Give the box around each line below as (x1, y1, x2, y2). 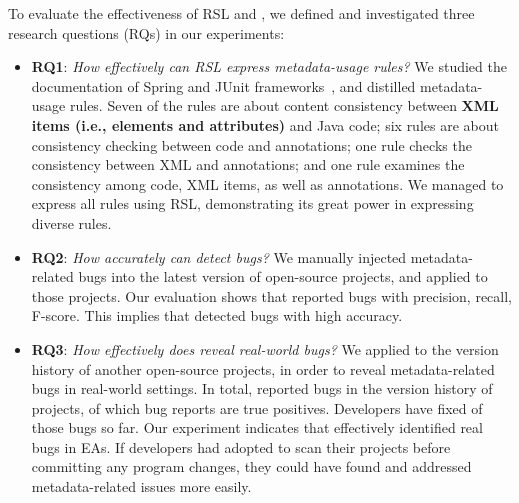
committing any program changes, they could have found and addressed (31, 456, 472, 477)
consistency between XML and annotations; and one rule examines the (31, 154, 465, 175)
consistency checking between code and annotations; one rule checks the (31, 134, 472, 155)
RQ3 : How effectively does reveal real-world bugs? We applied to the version (31, 338, 499, 359)
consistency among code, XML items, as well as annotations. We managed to (31, 173, 504, 194)
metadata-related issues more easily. (31, 476, 252, 497)
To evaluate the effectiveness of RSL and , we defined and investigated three (8, 3, 475, 23)
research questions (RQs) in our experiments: (8, 22, 285, 43)
